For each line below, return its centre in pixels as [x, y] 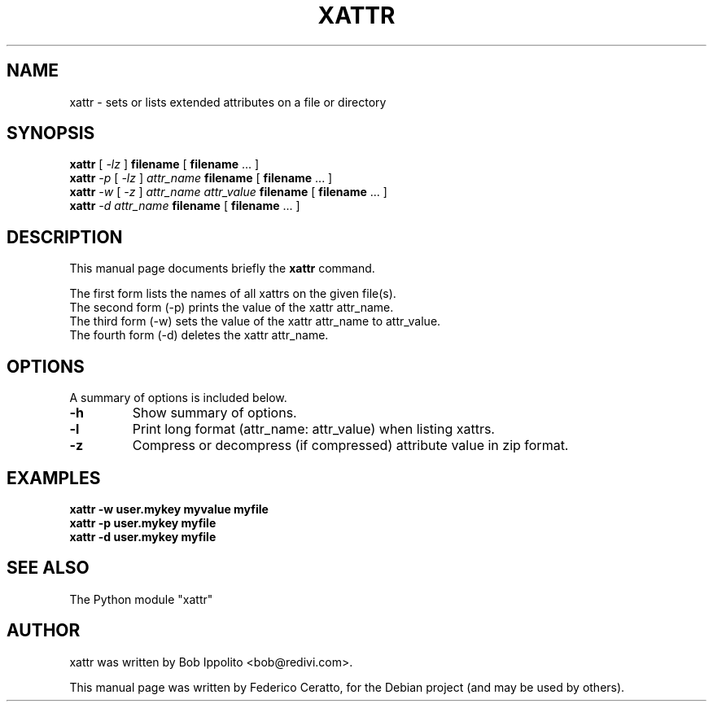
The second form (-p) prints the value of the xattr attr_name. [232, 308]
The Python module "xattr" [141, 599]
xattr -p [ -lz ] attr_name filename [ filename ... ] [201, 178]
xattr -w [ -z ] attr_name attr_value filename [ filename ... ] [228, 192]
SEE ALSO [48, 568]
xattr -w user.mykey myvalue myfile [169, 509]
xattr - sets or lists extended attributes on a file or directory [228, 102]
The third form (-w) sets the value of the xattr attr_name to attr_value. [255, 321]
